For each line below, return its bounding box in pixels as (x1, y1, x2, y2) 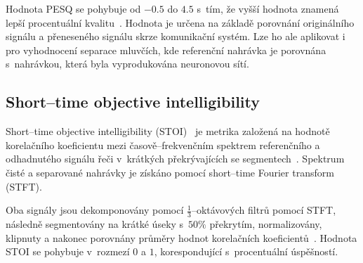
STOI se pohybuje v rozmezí (6, 244, 130, 259)
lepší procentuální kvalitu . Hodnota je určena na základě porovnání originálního (6, 15, 355, 30)
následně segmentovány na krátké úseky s (6, 216, 184, 231)
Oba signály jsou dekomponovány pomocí (6, 203, 184, 217)
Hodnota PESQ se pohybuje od (6, 1, 141, 15)
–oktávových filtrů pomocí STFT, (191, 203, 336, 217)
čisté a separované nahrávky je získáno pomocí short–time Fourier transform (6, 165, 334, 179)
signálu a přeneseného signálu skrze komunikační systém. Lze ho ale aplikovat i (6, 29, 345, 44)
